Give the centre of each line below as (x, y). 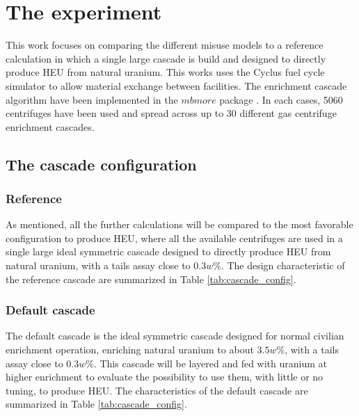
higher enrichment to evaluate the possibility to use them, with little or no (165, 377)
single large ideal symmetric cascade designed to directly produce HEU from (168, 251)
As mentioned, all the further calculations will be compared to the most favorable (179, 224)
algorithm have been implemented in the (92, 99)
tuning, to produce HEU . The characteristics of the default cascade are (157, 390)
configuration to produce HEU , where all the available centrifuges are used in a (174, 238)
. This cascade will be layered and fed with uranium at (210, 363)
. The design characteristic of (283, 265)
